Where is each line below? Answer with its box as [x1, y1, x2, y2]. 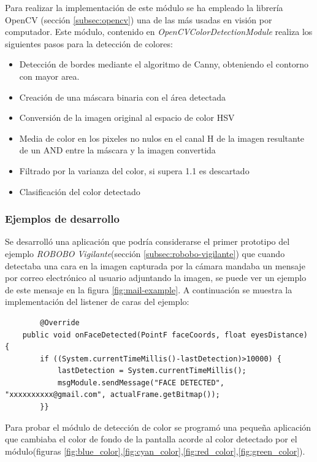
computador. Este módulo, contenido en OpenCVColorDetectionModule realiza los [5, 25, 313, 38]
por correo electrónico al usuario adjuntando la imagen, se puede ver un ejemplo [5, 271, 307, 284]
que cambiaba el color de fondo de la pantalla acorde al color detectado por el [5, 433, 297, 445]
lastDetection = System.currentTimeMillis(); [57, 366, 246, 375]
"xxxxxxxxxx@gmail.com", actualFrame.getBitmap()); [5, 390, 220, 399]
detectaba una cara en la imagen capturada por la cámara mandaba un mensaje [5, 259, 305, 272]
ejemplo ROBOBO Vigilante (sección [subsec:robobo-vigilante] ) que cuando [5, 247, 285, 260]
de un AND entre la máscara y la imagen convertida [19, 144, 216, 156]
